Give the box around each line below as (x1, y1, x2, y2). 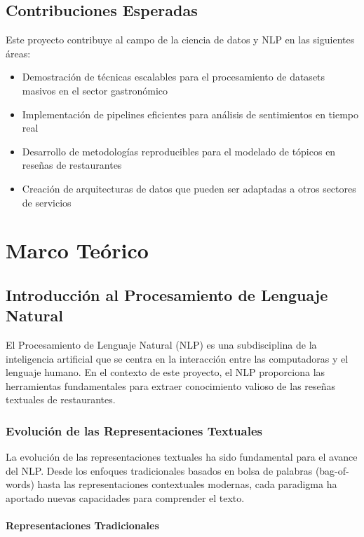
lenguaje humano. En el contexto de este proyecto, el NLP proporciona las (6, 365, 325, 379)
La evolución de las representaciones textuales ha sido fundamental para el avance (6, 449, 358, 464)
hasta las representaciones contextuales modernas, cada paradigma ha (37, 477, 337, 491)
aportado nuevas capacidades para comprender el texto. (6, 491, 245, 505)
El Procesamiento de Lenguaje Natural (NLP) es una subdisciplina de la (6, 337, 317, 352)
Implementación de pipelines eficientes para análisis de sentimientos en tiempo (22, 106, 358, 121)
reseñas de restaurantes (22, 158, 122, 172)
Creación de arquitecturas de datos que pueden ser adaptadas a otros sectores (22, 181, 356, 195)
